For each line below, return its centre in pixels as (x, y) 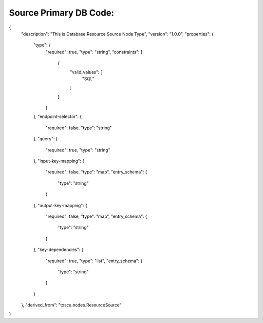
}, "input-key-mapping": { (59, 161)
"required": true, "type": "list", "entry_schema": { (94, 261)
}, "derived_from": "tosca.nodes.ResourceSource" (71, 305)
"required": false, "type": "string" (79, 128)
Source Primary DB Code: (62, 13)
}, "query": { (46, 139)
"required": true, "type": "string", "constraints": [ (94, 52)
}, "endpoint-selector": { (58, 116)
